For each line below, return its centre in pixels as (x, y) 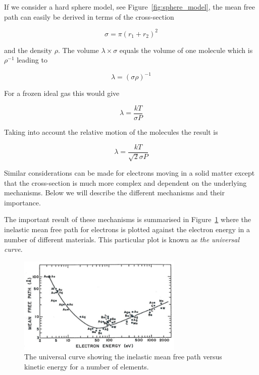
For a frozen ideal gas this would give (62, 93)
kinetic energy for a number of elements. (87, 366)
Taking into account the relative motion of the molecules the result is (111, 132)
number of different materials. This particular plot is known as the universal (122, 239)
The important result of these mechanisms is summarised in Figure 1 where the (127, 219)
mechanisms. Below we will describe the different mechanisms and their (114, 193)
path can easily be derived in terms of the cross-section (89, 16)
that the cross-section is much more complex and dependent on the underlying (125, 182)
